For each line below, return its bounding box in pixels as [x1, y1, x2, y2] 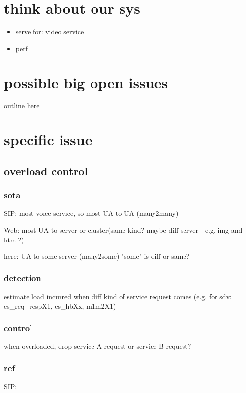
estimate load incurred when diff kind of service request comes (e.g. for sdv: [4, 291, 232, 301]
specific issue [4, 129, 92, 150]
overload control [4, 163, 88, 178]
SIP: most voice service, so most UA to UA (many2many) [4, 208, 179, 218]
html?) [4, 234, 24, 244]
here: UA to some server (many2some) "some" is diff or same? [4, 251, 190, 261]
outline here [4, 100, 40, 111]
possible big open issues [4, 72, 168, 92]
